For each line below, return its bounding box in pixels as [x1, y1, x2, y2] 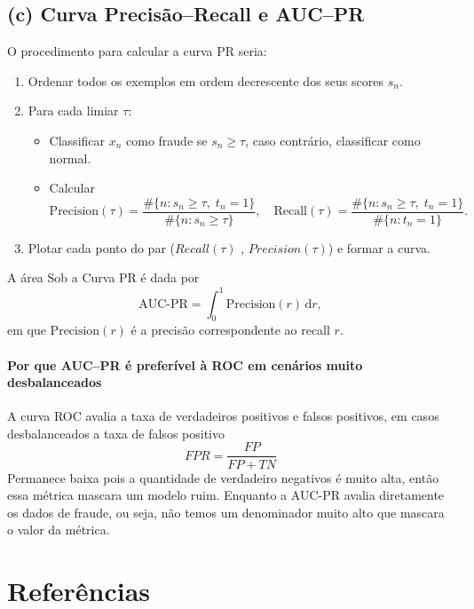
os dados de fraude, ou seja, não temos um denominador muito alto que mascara [7, 502, 445, 521]
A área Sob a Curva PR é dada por [7, 268, 200, 287]
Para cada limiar [28, 101, 119, 120]
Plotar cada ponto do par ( [28, 238, 175, 257]
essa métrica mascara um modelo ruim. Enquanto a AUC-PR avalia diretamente [7, 486, 445, 504]
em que [7, 320, 46, 339]
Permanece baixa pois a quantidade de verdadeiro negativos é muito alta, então [7, 468, 439, 486]
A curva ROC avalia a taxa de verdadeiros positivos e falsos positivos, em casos [7, 407, 439, 425]
